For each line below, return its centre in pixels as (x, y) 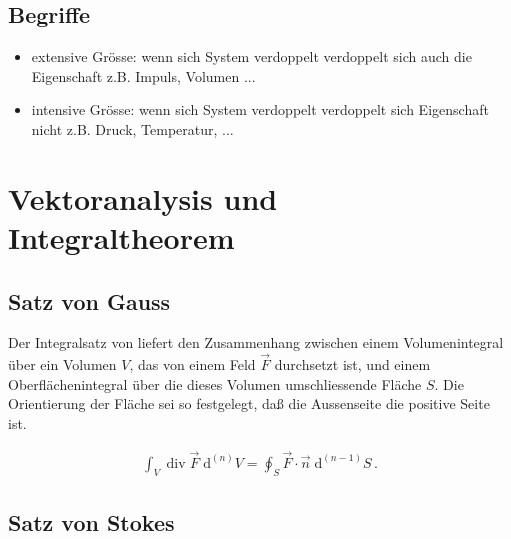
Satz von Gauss (89, 300)
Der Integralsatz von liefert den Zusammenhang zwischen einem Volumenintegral (256, 342)
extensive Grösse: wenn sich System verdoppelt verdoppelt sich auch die (251, 56)
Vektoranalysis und (143, 197)
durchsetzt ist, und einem (352, 364)
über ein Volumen (62, 364)
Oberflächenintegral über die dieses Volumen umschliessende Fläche (215, 383)
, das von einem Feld (192, 364)
